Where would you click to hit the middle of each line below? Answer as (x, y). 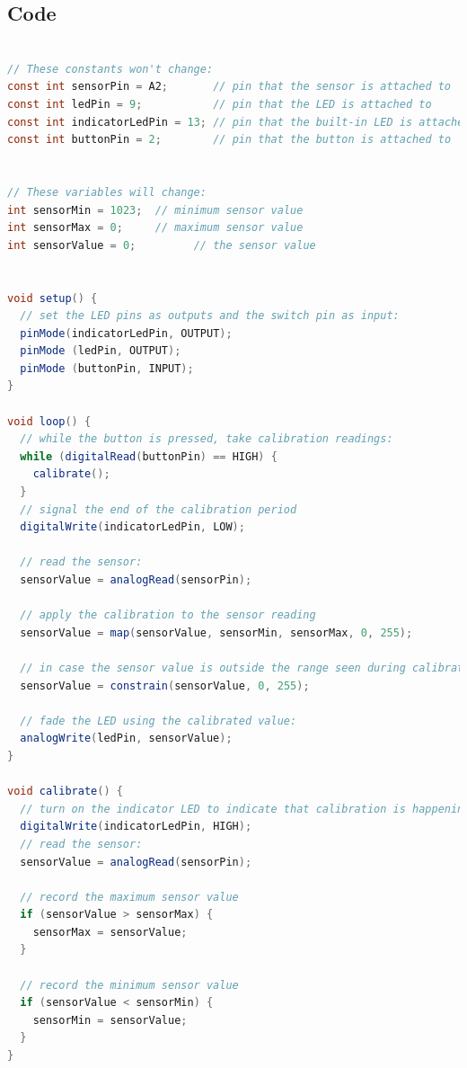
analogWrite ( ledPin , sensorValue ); (126, 739)
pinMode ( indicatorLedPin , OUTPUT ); (126, 333)
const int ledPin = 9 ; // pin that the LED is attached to (220, 104)
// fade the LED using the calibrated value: (159, 721)
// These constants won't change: (110, 69)
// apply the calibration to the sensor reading (168, 615)
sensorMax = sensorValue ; (110, 932)
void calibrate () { (65, 792)
